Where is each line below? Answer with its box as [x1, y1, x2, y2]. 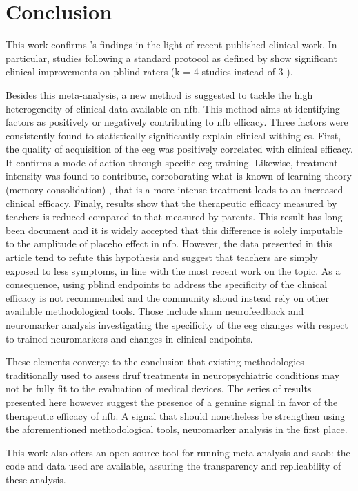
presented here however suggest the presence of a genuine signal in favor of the [6, 394, 338, 409]
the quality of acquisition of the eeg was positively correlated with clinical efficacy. [6, 142, 353, 156]
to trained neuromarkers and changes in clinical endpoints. [6, 331, 253, 345]
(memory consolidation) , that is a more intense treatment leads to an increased [6, 182, 344, 197]
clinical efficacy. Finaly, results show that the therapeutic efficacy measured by [6, 195, 337, 210]
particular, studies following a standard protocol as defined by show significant [6, 50, 337, 65]
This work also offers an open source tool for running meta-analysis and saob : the [6, 445, 350, 459]
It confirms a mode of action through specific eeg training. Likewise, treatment [6, 155, 338, 169]
